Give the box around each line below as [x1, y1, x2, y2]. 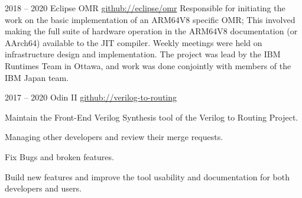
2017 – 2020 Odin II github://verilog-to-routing [5, 91, 177, 103]
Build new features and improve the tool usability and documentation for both [5, 170, 290, 183]
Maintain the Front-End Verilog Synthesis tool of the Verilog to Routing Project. [5, 111, 298, 123]
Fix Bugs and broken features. [5, 150, 114, 163]
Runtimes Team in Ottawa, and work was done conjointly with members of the [5, 59, 291, 72]
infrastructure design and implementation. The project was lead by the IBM [5, 48, 281, 60]
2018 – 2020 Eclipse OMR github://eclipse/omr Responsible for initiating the [5, 2, 285, 14]
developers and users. [5, 182, 82, 194]
